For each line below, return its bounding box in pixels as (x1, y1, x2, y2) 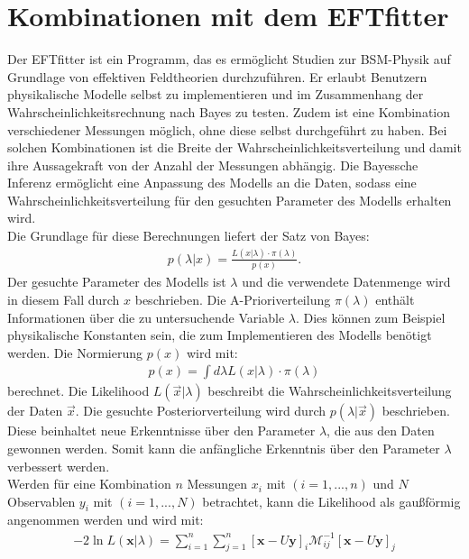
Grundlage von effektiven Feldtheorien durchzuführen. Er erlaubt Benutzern (7, 67, 428, 86)
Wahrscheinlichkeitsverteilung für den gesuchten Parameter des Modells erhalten (7, 190, 452, 209)
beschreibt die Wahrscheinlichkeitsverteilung (207, 381, 452, 400)
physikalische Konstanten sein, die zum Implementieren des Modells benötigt (7, 325, 432, 344)
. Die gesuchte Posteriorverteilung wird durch (75, 401, 326, 420)
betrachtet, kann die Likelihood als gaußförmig (202, 491, 461, 510)
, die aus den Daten (326, 421, 435, 440)
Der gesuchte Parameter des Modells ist (7, 272, 226, 291)
